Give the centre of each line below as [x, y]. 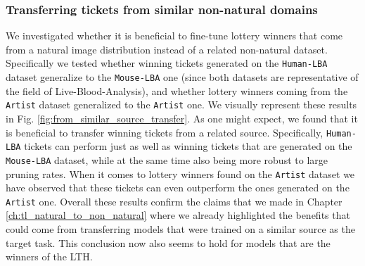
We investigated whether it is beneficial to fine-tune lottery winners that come [174, 36]
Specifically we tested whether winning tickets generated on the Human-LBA [167, 63]
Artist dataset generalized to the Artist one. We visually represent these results [181, 104]
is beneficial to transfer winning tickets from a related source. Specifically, [165, 132]
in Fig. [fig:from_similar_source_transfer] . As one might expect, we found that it [182, 118]
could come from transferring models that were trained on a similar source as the [180, 229]
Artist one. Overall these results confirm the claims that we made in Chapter [174, 201]
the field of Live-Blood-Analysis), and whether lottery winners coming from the [177, 90]
